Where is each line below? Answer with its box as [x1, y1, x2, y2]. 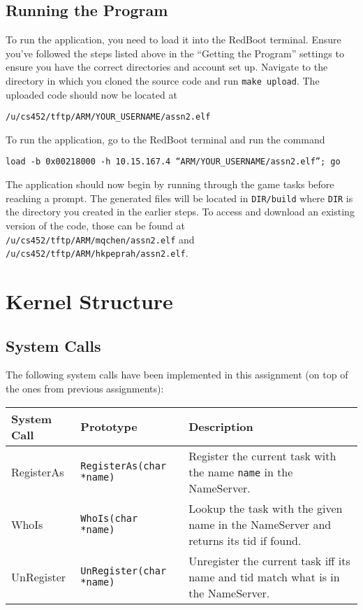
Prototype [80, 418, 138, 435]
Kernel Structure [6, 287, 173, 315]
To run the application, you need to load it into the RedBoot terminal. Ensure [6, 32, 341, 47]
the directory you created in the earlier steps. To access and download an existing [6, 204, 355, 219]
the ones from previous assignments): [6, 381, 164, 396]
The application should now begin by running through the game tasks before [6, 177, 334, 192]
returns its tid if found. [188, 532, 302, 548]
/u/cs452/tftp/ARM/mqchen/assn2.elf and [6, 232, 195, 246]
